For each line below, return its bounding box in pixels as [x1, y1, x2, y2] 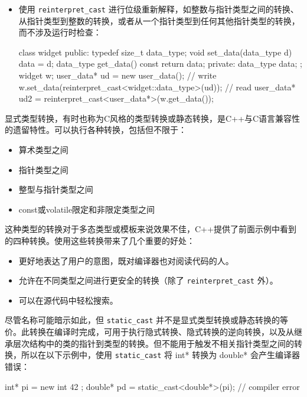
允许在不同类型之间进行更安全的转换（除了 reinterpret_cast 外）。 [18, 274, 278, 287]
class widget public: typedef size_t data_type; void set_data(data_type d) [18, 45, 292, 58]
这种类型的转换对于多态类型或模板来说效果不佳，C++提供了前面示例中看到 [5, 223, 296, 235]
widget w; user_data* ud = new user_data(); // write [18, 69, 217, 82]
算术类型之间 [18, 144, 68, 155]
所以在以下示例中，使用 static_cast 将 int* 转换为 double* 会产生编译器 [21, 349, 300, 361]
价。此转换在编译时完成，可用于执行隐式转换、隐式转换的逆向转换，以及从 [5, 326, 294, 338]
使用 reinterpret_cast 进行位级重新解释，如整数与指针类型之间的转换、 [18, 3, 299, 15]
